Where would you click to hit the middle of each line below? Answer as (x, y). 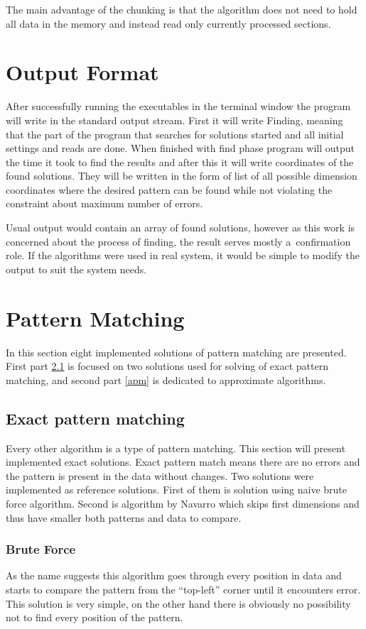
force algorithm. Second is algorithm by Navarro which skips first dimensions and (183, 503)
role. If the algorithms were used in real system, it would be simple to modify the (183, 255)
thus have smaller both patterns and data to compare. (124, 517)
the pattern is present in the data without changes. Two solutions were (160, 475)
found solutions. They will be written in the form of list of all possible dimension (182, 176)
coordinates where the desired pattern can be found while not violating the (169, 189)
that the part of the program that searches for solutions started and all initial (175, 134)
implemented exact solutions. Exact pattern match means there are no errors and (183, 462)
